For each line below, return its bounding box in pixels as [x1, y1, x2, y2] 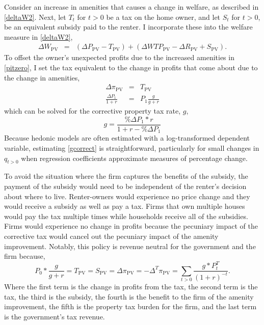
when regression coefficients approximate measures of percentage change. [21, 152, 248, 163]
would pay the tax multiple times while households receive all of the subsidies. [4, 210, 248, 221]
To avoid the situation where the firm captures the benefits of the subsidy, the [4, 171, 248, 181]
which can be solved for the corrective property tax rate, [4, 105, 181, 116]
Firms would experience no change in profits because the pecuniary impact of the [4, 221, 258, 231]
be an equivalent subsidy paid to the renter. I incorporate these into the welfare [4, 21, 253, 32]
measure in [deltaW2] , [4, 31, 73, 42]
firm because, [4, 251, 45, 261]
